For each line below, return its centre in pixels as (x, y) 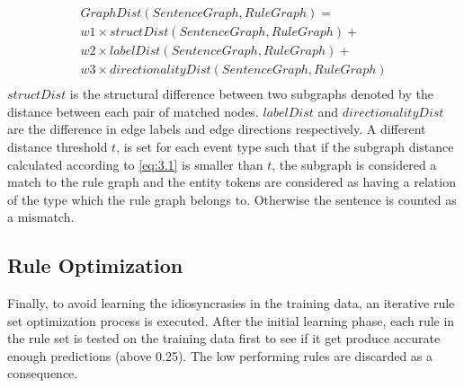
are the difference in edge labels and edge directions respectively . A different (217, 129)
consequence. (43, 373)
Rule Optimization (95, 265)
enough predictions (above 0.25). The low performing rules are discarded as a (220, 355)
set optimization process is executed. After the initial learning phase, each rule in (231, 320)
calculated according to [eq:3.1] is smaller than (135, 164)
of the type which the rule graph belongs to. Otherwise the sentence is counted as (232, 199)
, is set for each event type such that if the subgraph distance (285, 146)
